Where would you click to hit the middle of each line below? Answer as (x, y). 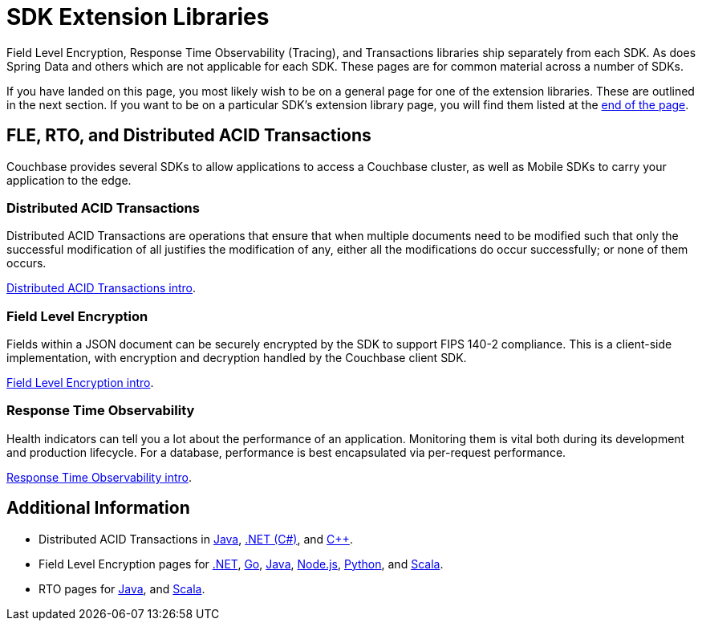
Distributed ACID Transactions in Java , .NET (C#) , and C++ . (196, 539)
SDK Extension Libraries (138, 17)
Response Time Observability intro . (99, 477)
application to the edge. (69, 180)
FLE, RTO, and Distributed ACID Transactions (189, 136)
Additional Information (98, 508)
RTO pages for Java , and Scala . (122, 588)
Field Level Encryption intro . (80, 383)
